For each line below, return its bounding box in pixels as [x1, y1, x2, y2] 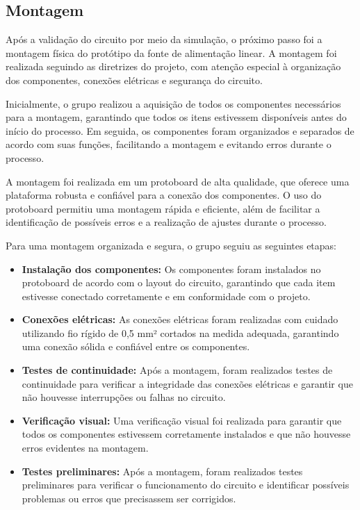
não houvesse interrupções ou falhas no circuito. [22, 390, 226, 404]
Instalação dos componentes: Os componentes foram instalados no [22, 261, 321, 276]
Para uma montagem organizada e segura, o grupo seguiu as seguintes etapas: [6, 238, 336, 252]
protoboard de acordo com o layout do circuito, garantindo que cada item [22, 275, 336, 290]
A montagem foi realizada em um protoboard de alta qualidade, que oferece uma [6, 174, 350, 188]
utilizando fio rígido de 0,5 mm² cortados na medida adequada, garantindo [22, 325, 339, 340]
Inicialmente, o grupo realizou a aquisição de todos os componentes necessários [6, 96, 341, 110]
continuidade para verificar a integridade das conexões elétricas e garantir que [22, 376, 353, 390]
